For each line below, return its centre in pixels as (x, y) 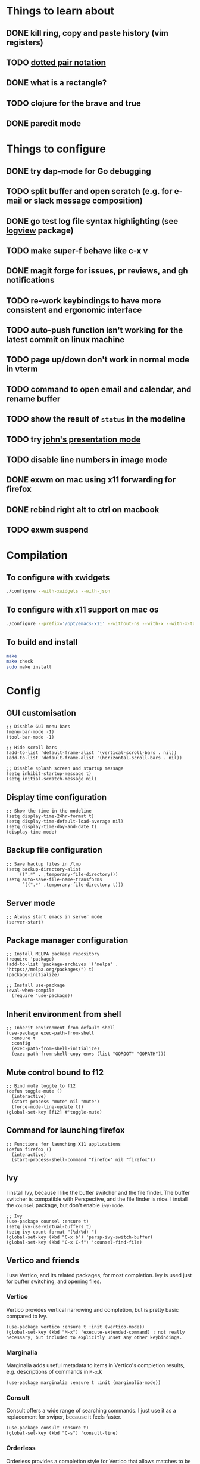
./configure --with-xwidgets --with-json (58, 591)
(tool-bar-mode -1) (30, 737)
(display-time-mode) (32, 832)
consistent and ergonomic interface (74, 310)
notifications (30, 280)
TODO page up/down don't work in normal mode (98, 360)
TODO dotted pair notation (56, 62)
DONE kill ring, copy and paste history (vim (87, 33)
